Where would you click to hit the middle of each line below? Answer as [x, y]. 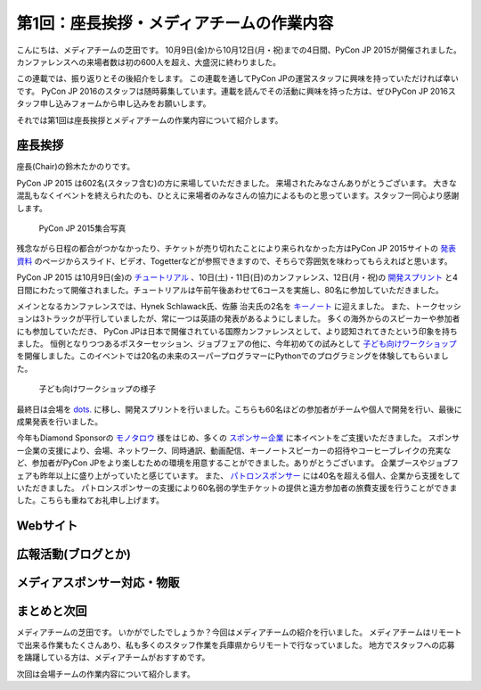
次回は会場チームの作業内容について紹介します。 [106, 674]
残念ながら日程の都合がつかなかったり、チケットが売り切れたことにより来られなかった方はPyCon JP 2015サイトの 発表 [236, 249]
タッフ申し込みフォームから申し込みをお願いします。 [114, 103]
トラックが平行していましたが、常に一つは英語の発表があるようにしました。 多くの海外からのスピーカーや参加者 [253, 319]
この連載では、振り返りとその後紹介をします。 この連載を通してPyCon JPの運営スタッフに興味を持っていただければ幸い [237, 78]
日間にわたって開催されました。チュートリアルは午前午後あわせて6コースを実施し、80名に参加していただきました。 [230, 290]
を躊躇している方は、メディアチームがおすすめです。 [113, 657]
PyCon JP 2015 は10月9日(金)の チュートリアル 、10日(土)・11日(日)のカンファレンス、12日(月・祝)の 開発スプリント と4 [237, 277]
